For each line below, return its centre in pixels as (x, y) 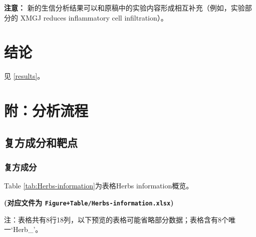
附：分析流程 (46, 110)
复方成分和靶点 (41, 142)
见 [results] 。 (24, 76)
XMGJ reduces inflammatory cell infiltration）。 (94, 17)
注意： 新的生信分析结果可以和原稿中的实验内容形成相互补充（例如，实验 (124, 8)
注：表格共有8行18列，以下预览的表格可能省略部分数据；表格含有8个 (116, 219)
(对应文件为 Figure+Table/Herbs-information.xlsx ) (89, 202)
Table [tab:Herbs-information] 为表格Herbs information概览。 (99, 186)
